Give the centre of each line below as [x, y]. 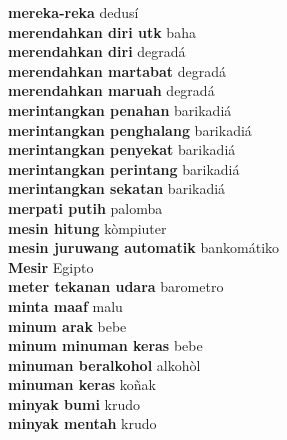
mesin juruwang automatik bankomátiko [144, 247]
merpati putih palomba [85, 207]
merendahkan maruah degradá [111, 90]
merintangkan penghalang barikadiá [130, 129]
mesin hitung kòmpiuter [87, 227]
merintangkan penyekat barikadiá [122, 149]
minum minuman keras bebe [105, 345]
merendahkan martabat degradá [117, 70]
